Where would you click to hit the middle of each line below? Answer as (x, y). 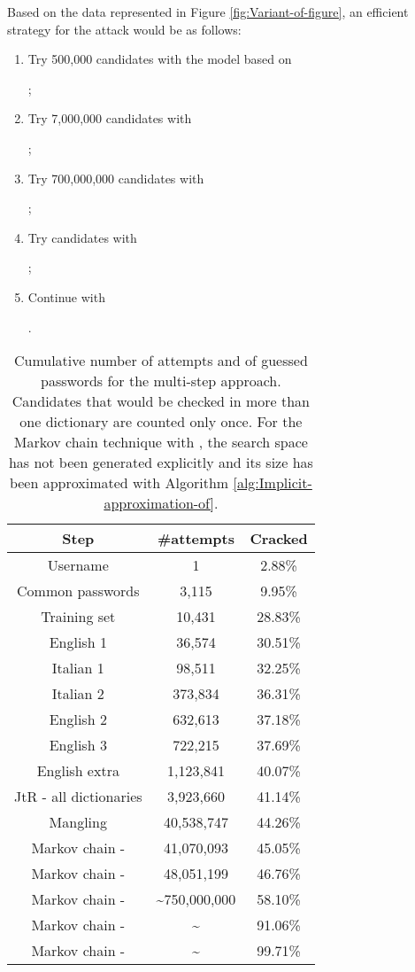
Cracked (279, 539)
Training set (78, 617)
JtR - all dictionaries (78, 797)
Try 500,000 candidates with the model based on (160, 59)
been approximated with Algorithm (119, 483)
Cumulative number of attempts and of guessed (161, 361)
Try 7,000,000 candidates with (110, 118)
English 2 (78, 719)
